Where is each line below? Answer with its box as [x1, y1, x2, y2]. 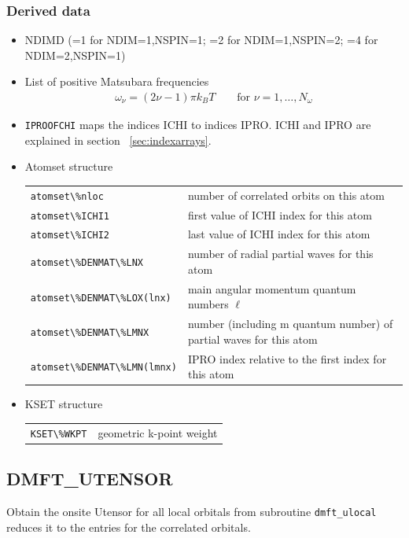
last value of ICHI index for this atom [187, 226, 370, 242]
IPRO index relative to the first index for [187, 350, 387, 367]
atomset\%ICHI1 [30, 210, 110, 222]
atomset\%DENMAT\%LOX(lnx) [30, 292, 171, 304]
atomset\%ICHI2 [30, 230, 110, 241]
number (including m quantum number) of [187, 315, 393, 332]
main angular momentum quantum [187, 280, 356, 297]
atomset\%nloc [30, 190, 104, 202]
